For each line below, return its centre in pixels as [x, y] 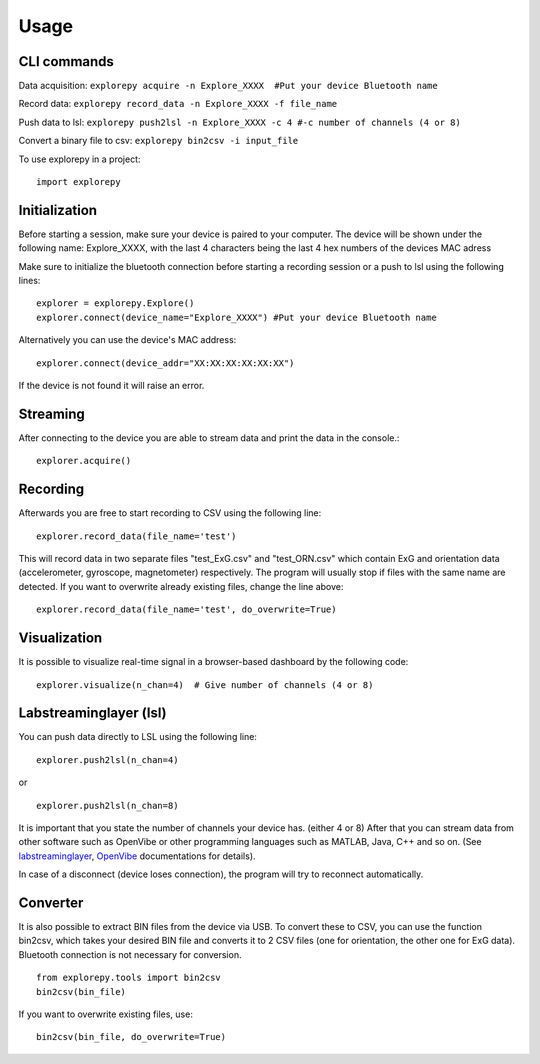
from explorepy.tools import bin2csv [129, 978]
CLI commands [66, 61]
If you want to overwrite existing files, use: [106, 1014]
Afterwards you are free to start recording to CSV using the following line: [170, 513]
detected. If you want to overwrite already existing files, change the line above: [181, 586]
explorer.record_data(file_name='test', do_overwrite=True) [186, 609]
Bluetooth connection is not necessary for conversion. [130, 954]
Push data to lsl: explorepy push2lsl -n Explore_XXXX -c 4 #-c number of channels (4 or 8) [240, 122]
